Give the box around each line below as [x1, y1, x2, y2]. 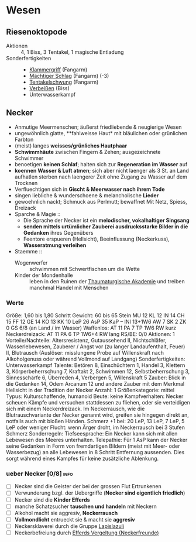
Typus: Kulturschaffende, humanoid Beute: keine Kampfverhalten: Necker [6, 393, 184, 400]
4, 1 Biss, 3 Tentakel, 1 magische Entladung [20, 49, 124, 56]
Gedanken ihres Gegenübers [23, 229, 94, 236]
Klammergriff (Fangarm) [29, 66, 88, 73]
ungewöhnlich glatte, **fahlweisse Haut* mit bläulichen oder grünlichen [14, 129, 188, 136]
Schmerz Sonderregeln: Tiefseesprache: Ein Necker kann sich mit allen [6, 430, 178, 437]
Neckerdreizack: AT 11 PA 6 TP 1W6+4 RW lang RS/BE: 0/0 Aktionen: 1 [6, 331, 176, 338]
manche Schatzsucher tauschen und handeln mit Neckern [14, 503, 157, 510]
